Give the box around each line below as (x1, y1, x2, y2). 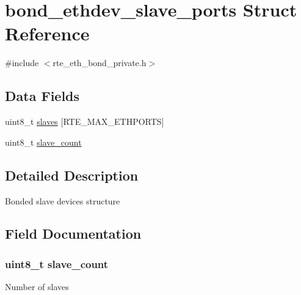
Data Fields (5, 86, 80, 105)
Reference (5, 21, 90, 46)
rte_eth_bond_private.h (53, 56, 147, 69)
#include (5, 56, 39, 69)
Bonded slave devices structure (5, 194, 120, 207)
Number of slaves (5, 280, 69, 293)
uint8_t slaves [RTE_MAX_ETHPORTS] (5, 115, 164, 128)
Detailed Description (5, 165, 139, 184)
